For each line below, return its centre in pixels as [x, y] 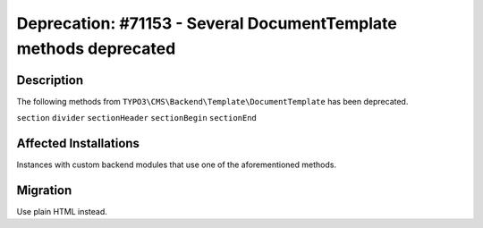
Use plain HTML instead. [62, 212]
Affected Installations [78, 144]
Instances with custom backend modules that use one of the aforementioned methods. [177, 165]
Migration [44, 190]
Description [50, 80]
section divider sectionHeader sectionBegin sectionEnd [136, 118]
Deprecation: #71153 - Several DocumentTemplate [207, 23]
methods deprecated [96, 48]
